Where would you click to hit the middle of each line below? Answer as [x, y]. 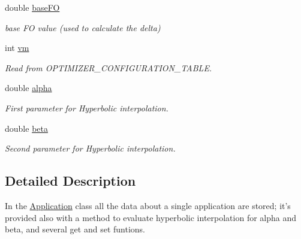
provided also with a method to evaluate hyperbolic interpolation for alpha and [151, 217]
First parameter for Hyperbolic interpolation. [87, 108]
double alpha [28, 88]
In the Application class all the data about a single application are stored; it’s [148, 205]
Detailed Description [70, 181]
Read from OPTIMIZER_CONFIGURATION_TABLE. [109, 67]
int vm [17, 48]
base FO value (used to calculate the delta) [83, 27]
